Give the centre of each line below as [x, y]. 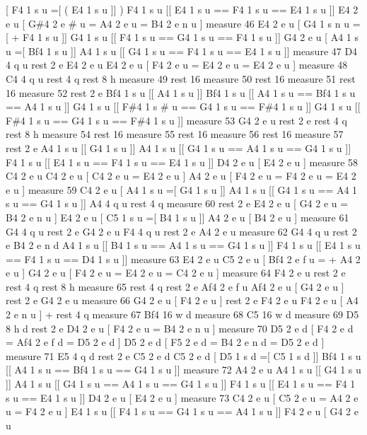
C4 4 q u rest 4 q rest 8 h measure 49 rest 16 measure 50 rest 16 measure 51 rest [181, 78]
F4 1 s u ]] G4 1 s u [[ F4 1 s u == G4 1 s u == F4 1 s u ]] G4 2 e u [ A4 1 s [191, 37]
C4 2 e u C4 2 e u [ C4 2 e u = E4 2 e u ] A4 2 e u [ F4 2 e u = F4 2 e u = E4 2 [181, 176]
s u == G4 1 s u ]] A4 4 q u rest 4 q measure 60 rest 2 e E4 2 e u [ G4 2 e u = [177, 203]
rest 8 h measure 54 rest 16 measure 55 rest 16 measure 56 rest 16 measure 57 [175, 134]
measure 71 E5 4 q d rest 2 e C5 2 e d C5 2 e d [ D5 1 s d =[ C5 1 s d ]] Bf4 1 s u [183, 355]
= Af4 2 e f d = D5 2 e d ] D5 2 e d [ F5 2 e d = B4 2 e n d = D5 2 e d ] [165, 342]
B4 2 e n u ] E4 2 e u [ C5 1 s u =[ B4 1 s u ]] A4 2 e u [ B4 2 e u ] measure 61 [177, 217]
